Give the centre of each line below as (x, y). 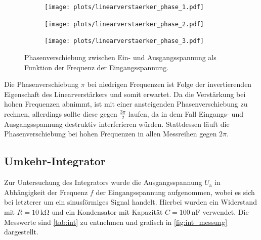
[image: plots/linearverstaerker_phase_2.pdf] (124, 24)
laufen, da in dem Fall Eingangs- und (186, 113)
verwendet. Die (226, 211)
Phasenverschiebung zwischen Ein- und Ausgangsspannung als (120, 57)
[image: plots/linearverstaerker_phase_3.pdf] (124, 41)
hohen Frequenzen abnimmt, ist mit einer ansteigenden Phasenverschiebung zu (126, 104)
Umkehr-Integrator (55, 161)
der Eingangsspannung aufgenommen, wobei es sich (175, 192)
